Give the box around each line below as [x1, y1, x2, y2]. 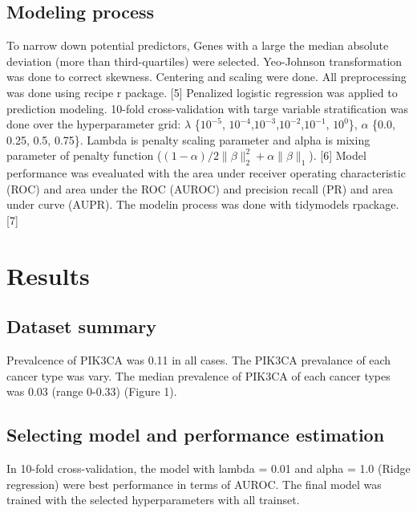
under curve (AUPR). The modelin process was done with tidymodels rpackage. [6, 196, 399, 213]
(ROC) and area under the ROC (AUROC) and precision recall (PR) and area [6, 180, 393, 197]
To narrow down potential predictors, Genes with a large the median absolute [6, 37, 389, 54]
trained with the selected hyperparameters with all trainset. [6, 491, 300, 508]
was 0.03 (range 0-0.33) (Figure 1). [6, 383, 177, 400]
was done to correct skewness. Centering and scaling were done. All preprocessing [6, 68, 407, 85]
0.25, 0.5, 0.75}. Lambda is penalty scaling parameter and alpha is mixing [6, 131, 370, 148]
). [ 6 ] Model [309, 147, 366, 164]
